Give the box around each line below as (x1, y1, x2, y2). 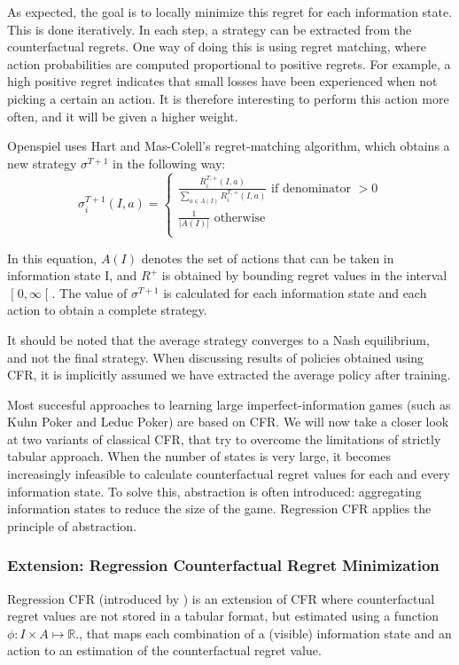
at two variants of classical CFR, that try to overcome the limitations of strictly (7, 429, 441, 448)
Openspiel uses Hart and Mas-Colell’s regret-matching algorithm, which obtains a (7, 137, 450, 155)
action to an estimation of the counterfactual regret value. (7, 641, 322, 660)
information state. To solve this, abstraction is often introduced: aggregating (7, 481, 422, 500)
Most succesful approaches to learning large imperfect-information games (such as (7, 395, 451, 413)
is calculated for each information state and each (163, 283, 427, 301)
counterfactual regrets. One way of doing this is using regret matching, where (7, 37, 427, 56)
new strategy (7, 153, 77, 172)
